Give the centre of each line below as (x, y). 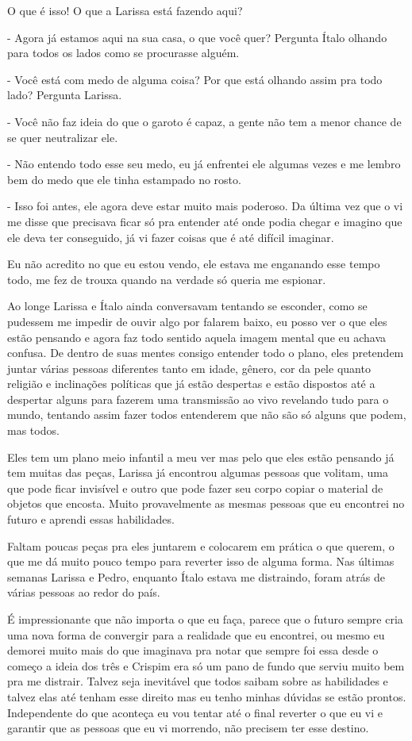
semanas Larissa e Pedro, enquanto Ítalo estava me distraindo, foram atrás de (196, 576)
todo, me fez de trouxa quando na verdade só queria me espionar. (167, 279)
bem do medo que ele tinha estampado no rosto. (124, 179)
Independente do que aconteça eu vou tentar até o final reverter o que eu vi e (195, 712)
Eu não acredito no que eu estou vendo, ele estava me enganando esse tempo (194, 264)
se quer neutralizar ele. (63, 137)
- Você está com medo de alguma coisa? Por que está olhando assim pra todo (195, 79)
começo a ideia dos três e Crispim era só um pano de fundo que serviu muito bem (206, 665)
